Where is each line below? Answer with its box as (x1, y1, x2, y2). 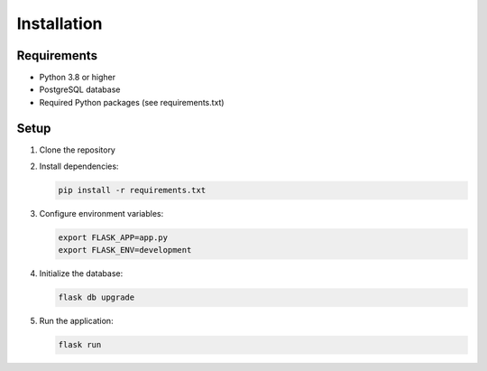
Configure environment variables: (39, 209, 164, 219)
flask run (58, 339, 102, 350)
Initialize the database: (39, 268, 124, 279)
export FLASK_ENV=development (58, 245, 192, 255)
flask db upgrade (58, 292, 135, 302)
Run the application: (39, 316, 114, 327)
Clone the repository (39, 144, 116, 155)
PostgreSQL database (39, 84, 121, 95)
